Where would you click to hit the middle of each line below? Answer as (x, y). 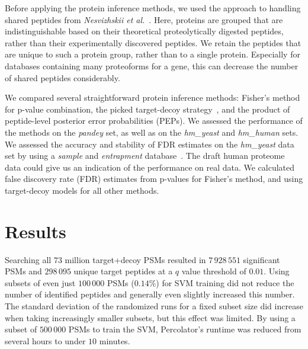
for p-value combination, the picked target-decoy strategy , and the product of (147, 109)
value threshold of (214, 271)
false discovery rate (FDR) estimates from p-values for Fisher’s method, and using (154, 179)
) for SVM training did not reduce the (225, 282)
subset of (21, 329)
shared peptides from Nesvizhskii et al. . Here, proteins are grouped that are (144, 19)
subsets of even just (40, 282)
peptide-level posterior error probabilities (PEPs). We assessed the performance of (154, 121)
